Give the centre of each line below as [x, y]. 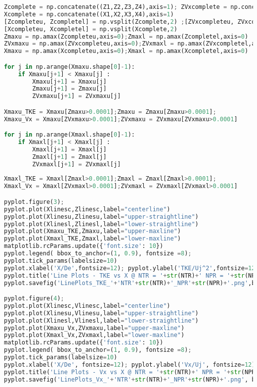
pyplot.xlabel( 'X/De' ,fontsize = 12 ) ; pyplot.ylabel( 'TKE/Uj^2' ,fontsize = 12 [130, 268]
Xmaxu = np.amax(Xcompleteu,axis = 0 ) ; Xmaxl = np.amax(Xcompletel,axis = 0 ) [126, 51]
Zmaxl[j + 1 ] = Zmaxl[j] [69, 157]
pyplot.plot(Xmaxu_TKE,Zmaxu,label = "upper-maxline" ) [92, 231]
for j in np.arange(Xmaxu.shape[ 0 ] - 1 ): [69, 67]
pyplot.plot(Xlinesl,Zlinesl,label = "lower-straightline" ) [101, 224]
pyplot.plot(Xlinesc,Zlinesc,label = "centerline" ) [87, 209]
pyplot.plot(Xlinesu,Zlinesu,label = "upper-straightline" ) [101, 217]
